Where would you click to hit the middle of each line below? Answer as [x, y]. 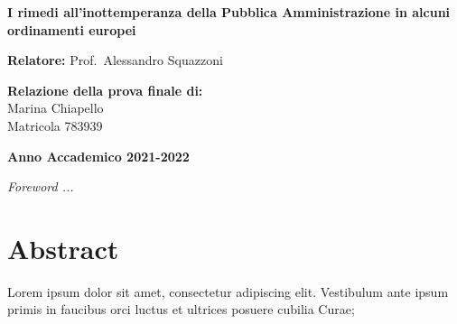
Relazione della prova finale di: [105, 90]
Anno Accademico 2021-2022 [98, 156]
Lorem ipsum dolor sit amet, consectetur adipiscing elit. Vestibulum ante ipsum [228, 291]
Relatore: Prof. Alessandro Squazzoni [115, 60]
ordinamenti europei [72, 29]
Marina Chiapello [56, 108]
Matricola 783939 [55, 125]
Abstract [63, 248]
